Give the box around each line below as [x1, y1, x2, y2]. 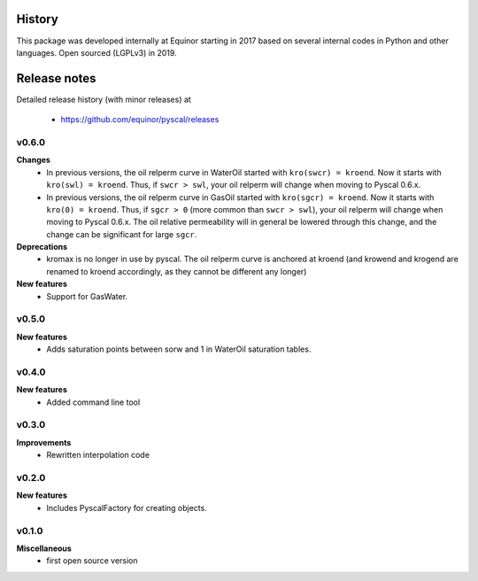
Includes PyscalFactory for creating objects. [46, 502, 207, 513]
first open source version [46, 555, 138, 566]
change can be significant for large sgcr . [46, 229, 197, 239]
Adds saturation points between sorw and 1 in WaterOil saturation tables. [46, 344, 312, 354]
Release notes [16, 71, 96, 86]
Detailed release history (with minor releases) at [16, 94, 192, 105]
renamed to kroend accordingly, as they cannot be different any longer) [46, 266, 307, 276]
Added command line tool [46, 397, 141, 407]
